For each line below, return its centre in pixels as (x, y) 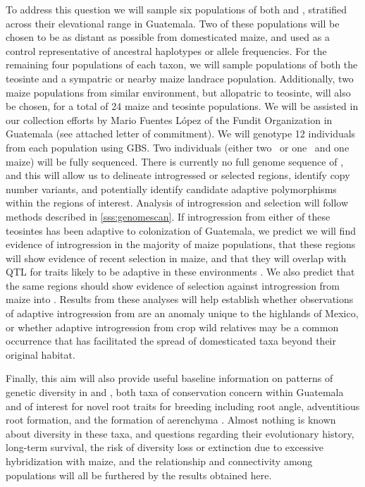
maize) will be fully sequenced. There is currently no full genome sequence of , (175, 161)
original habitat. (41, 354)
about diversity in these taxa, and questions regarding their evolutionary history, (180, 433)
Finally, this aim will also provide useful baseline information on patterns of (169, 378)
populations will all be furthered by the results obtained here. (139, 475)
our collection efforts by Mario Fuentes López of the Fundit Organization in (169, 119)
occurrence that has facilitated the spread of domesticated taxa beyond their (171, 341)
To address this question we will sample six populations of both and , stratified (177, 9)
